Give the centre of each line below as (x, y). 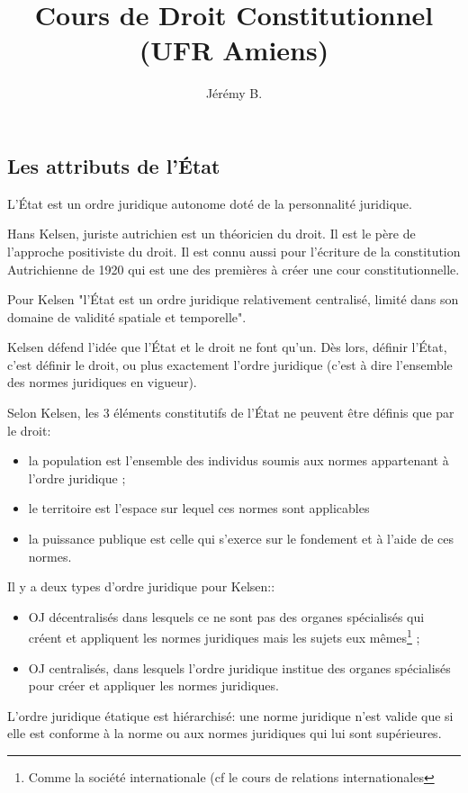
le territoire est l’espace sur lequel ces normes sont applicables (199, 508)
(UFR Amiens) (234, 50)
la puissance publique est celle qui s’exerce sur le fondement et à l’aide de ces (241, 539)
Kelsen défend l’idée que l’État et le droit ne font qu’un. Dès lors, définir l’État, (227, 347)
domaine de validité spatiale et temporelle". (127, 316)
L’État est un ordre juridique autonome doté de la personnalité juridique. (210, 203)
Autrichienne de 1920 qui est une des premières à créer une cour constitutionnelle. (234, 269)
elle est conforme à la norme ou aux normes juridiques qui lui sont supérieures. (225, 733)
